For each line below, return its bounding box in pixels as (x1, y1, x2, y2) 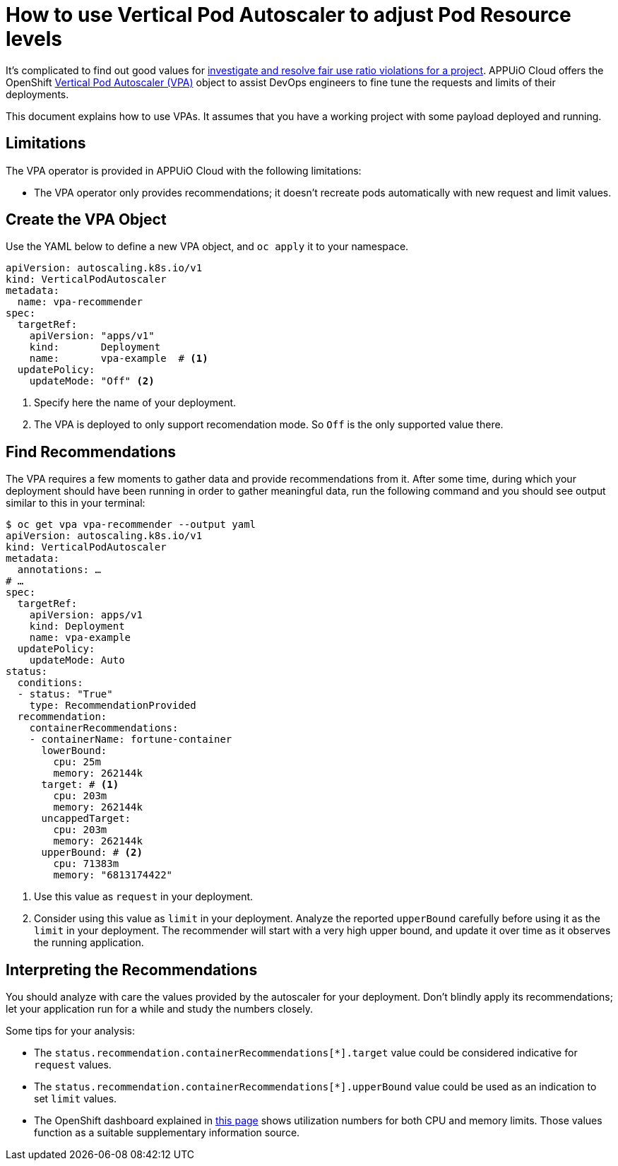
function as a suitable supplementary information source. (34, 1126, 300, 1139)
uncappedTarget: (41, 813, 131, 825)
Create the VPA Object (6, 211, 167, 229)
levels (6, 27, 62, 51)
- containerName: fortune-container (29, 734, 232, 746)
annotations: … (17, 564, 101, 576)
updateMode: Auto (29, 654, 125, 666)
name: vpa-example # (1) (29, 353, 208, 365)
